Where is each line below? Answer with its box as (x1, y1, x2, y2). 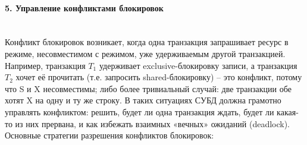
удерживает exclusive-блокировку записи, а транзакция (99, 59, 297, 71)
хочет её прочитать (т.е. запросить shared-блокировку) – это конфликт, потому (15, 71, 302, 83)
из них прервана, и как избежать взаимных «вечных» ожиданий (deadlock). (15, 117, 290, 130)
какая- (277, 105, 299, 118)
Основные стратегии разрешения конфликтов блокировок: (5, 129, 214, 141)
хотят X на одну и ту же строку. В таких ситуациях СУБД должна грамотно (5, 94, 281, 106)
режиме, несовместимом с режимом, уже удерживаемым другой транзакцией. (5, 47, 286, 59)
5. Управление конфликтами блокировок (5, 1, 164, 14)
